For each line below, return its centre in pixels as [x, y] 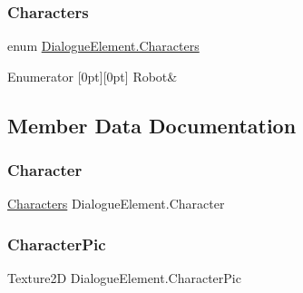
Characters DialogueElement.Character [116, 204]
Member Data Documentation [152, 125]
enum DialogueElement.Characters [103, 46]
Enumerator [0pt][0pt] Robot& [93, 76]
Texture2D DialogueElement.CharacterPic [124, 278]
